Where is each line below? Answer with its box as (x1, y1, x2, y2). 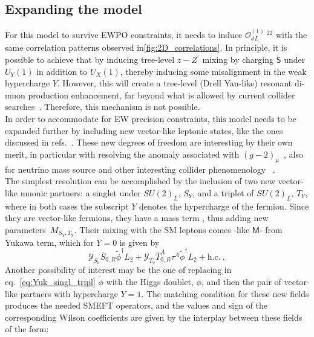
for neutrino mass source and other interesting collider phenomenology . (5, 162, 275, 175)
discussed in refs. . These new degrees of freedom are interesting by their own (5, 136, 293, 149)
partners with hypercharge (20, 287, 118, 300)
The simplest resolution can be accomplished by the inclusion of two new (5, 175, 275, 187)
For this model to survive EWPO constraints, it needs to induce (5, 28, 243, 41)
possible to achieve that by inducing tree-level (5, 53, 175, 66)
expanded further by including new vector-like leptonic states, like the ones (5, 124, 283, 136)
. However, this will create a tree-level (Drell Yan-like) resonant (57, 77, 292, 89)
